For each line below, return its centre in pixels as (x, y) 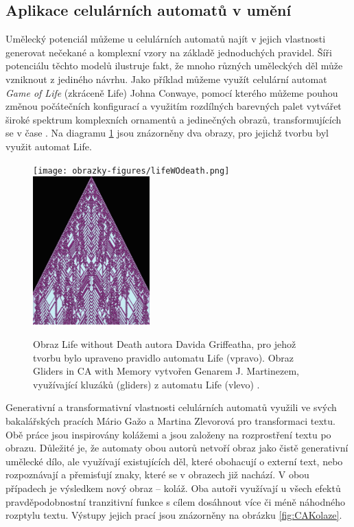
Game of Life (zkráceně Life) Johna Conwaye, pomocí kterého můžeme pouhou (172, 92)
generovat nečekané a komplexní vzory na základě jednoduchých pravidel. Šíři (169, 52)
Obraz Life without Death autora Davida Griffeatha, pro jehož (165, 344)
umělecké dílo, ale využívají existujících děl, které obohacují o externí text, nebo (174, 461)
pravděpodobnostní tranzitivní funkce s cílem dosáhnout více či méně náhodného (176, 501)
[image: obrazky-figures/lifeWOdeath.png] (131, 171)
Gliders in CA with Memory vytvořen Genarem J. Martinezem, (166, 371)
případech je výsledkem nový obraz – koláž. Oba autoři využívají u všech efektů (173, 488)
